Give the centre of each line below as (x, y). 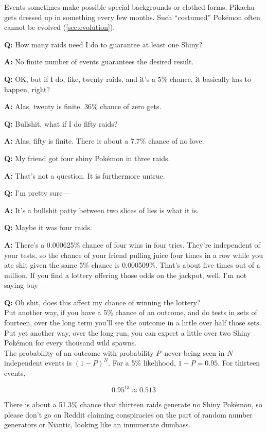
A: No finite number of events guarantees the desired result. (99, 62)
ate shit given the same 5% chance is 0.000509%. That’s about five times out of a (132, 265)
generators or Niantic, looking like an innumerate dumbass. (97, 425)
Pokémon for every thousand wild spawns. (70, 343)
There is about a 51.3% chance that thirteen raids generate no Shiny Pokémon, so (133, 404)
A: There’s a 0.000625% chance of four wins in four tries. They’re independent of (132, 244)
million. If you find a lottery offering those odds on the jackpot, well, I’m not (126, 275)
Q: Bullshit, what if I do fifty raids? (61, 123)
